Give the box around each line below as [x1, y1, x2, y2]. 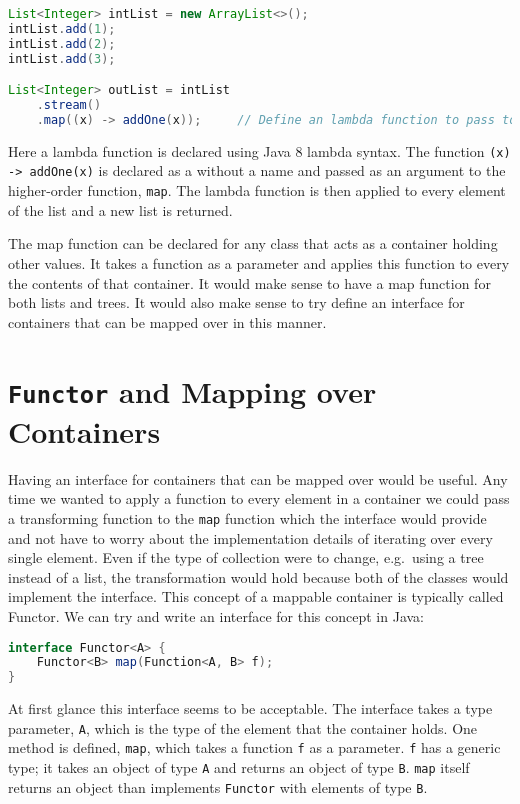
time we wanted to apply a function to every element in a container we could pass [8, 488, 510, 509]
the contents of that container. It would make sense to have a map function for [8, 272, 491, 293]
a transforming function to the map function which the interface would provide [8, 507, 487, 528]
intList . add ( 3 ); [8, 51, 116, 66]
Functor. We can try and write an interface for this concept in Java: [8, 605, 425, 626]
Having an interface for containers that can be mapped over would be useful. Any [8, 468, 508, 489]
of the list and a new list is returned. [8, 199, 233, 220]
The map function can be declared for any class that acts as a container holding [8, 233, 498, 254]
